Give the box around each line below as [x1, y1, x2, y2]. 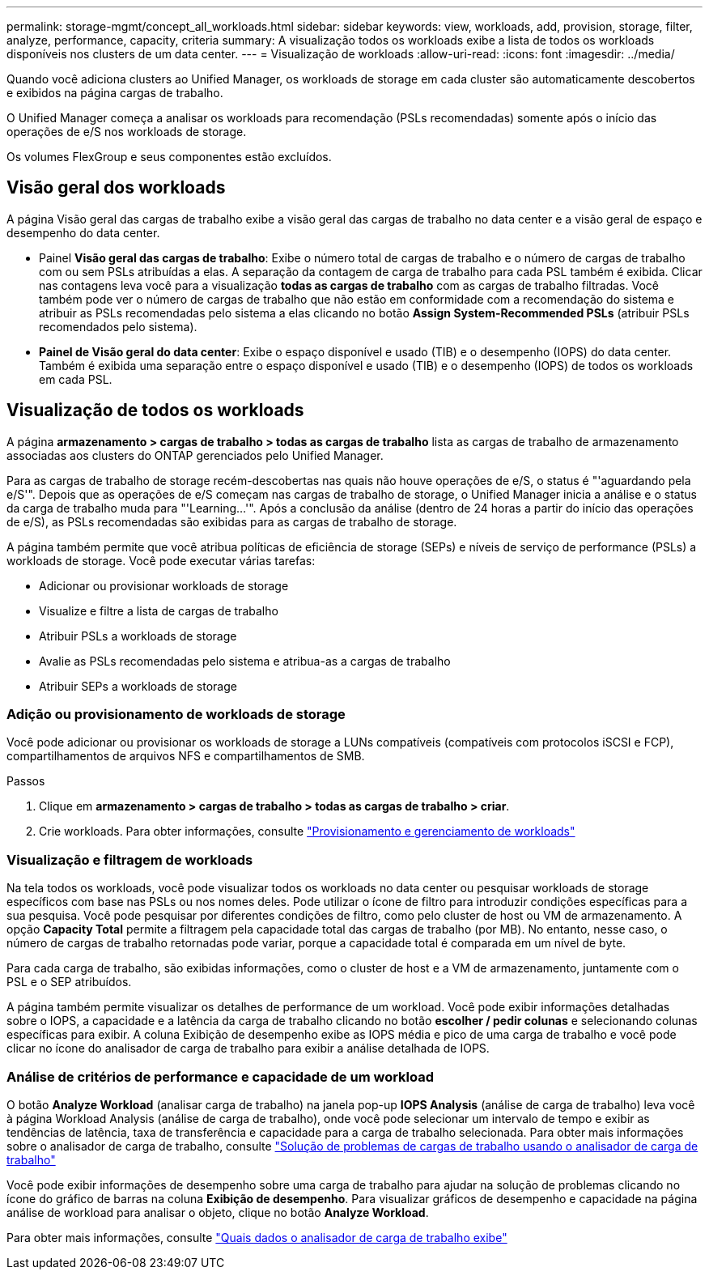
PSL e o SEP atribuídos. [6, 975, 132, 989]
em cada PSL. [39, 372, 113, 386]
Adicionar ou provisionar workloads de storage [39, 578, 289, 593]
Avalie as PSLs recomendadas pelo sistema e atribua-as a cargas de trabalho [39, 653, 451, 668]
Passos [6, 774, 45, 789]
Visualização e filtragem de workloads [6, 851, 253, 868]
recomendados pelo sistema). [39, 319, 197, 334]
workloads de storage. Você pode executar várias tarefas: [6, 553, 316, 568]
